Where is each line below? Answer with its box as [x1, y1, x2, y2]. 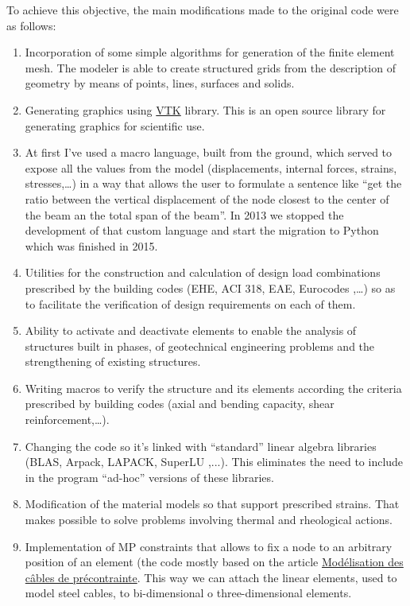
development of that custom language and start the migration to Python [25, 222, 379, 239]
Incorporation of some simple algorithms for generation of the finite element [25, 44, 395, 60]
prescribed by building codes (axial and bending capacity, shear [25, 395, 335, 412]
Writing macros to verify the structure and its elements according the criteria [25, 379, 402, 396]
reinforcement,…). [25, 411, 110, 428]
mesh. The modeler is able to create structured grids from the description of [25, 59, 396, 76]
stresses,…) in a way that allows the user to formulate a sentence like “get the [25, 175, 402, 192]
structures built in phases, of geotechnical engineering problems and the [25, 337, 375, 354]
